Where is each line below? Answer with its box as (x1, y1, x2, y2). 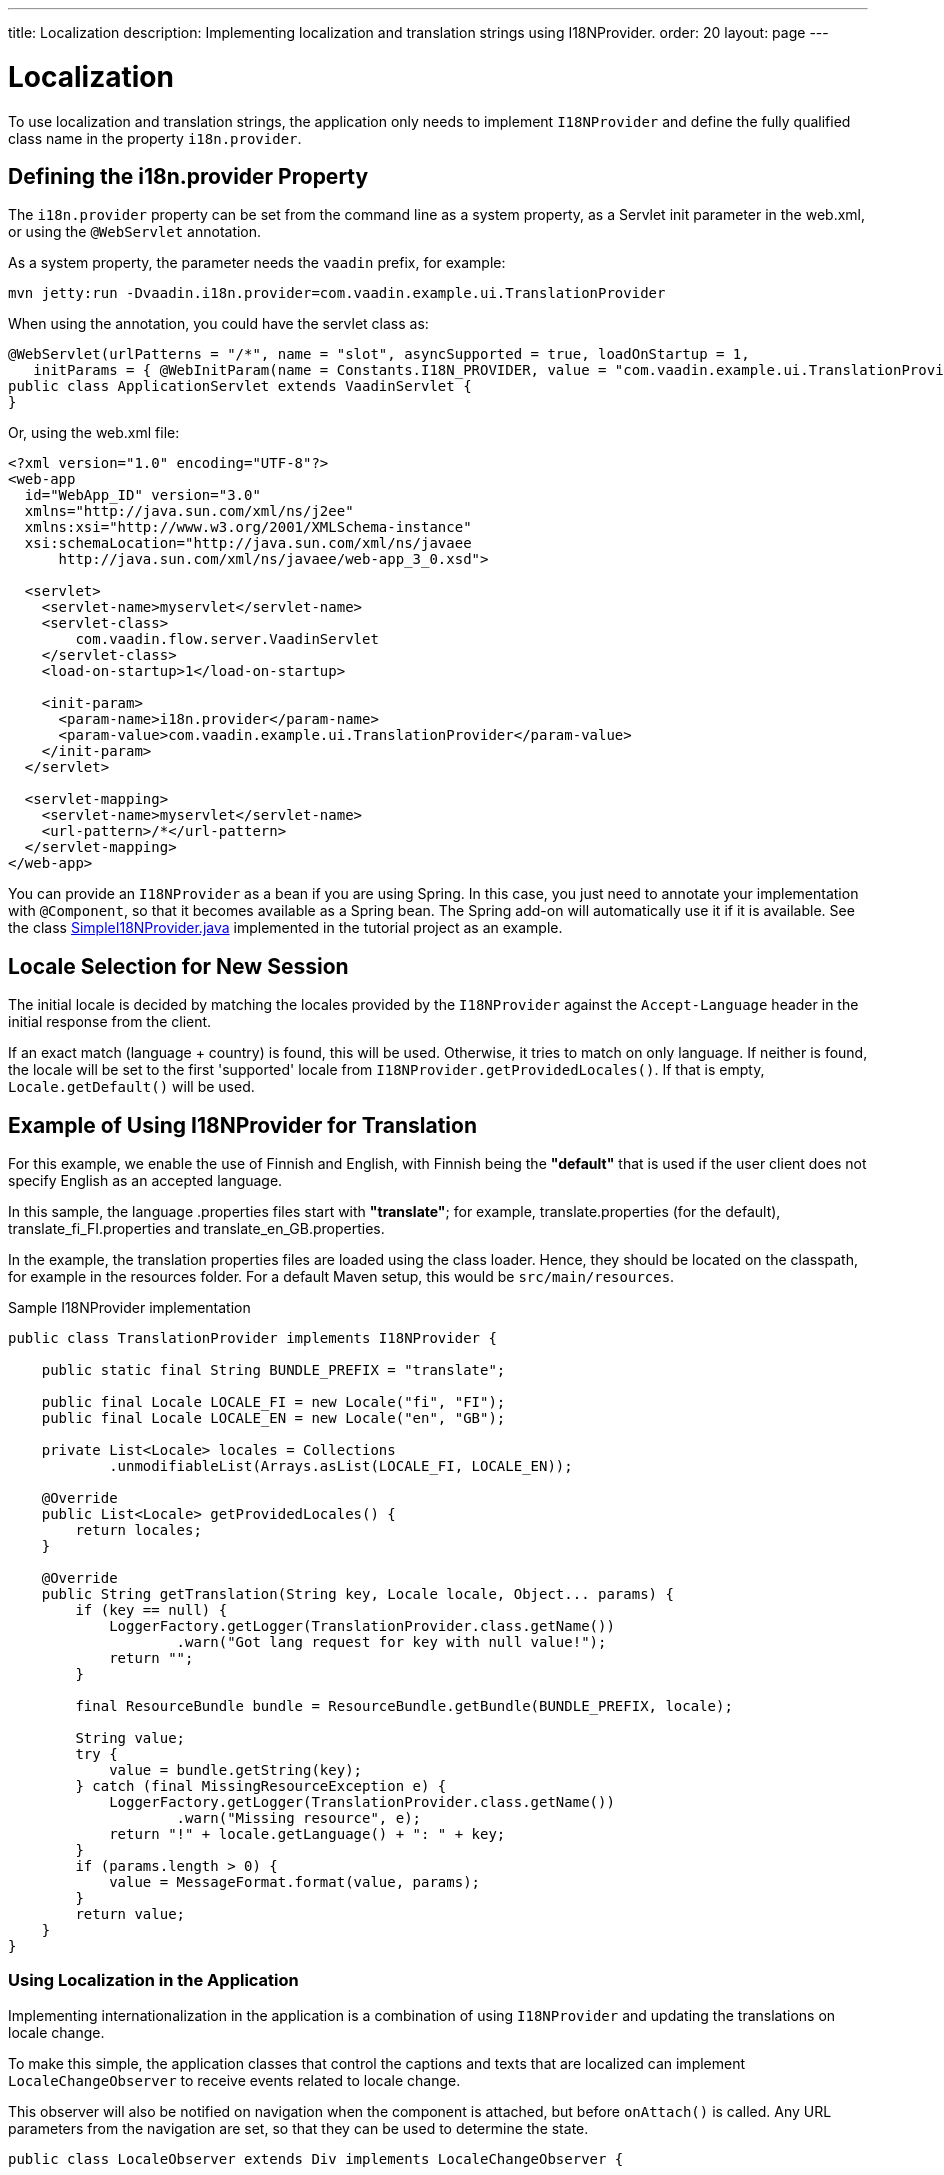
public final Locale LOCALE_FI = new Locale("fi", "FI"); (41, 1394, 506, 1411)
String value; (75, 1730, 186, 1747)
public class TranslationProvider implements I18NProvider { (8, 1330, 497, 1347)
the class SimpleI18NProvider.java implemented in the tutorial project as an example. (8, 919, 563, 937)
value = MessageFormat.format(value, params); (109, 1874, 481, 1891)
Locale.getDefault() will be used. (8, 1078, 255, 1096)
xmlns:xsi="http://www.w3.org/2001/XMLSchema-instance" (24, 519, 472, 536)
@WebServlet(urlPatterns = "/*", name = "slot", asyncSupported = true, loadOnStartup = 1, (8, 346, 750, 363)
